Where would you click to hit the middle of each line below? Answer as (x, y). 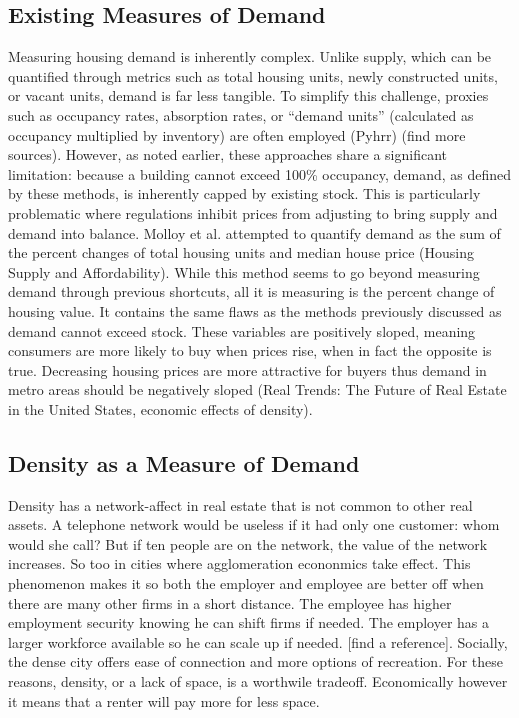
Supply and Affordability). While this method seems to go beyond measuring (244, 271)
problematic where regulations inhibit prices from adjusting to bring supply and (253, 212)
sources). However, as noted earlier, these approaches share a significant (227, 154)
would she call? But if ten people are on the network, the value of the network (248, 543)
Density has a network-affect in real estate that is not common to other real (240, 504)
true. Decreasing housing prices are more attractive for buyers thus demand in (247, 369)
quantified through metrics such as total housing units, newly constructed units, (253, 75)
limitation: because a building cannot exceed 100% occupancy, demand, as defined (260, 173)
